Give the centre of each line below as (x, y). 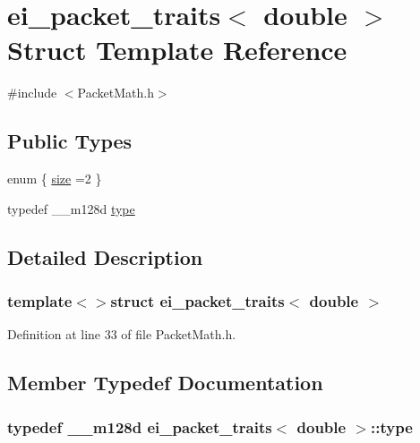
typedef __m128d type (71, 208)
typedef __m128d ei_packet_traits (140, 426)
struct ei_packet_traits (197, 301)
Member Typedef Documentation (165, 383)
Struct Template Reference (177, 50)
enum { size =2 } (55, 179)
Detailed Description (105, 256)
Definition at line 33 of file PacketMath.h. (122, 334)
